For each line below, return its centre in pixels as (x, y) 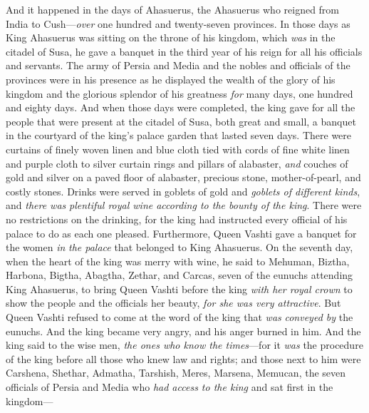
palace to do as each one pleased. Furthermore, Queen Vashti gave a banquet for (181, 233)
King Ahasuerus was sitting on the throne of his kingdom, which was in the (171, 37)
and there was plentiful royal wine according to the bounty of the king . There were (184, 205)
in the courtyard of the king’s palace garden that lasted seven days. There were (179, 135)
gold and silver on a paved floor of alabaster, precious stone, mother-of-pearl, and (183, 177)
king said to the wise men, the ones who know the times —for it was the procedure (184, 345)
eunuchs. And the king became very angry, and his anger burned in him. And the (183, 331)
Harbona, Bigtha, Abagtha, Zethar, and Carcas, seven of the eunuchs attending (180, 275)
